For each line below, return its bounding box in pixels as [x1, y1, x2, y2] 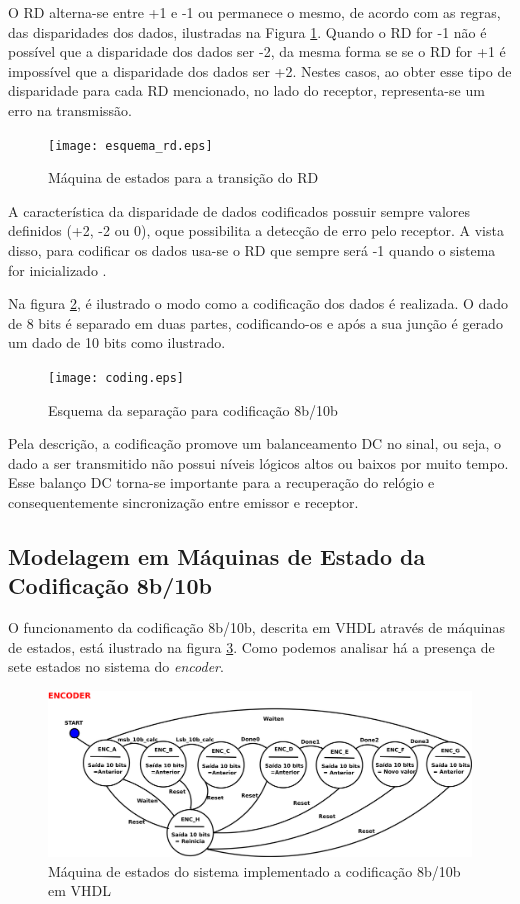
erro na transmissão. [8, 99, 133, 120]
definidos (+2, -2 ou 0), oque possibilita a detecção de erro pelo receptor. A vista [8, 220, 504, 241]
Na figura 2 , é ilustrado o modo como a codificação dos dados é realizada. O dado [8, 293, 509, 314]
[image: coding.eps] [48, 370, 185, 385]
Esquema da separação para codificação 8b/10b [48, 399, 338, 420]
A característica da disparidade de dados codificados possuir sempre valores [8, 200, 471, 221]
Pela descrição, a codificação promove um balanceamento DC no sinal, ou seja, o [8, 433, 501, 454]
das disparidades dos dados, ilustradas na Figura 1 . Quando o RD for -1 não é [8, 21, 487, 42]
